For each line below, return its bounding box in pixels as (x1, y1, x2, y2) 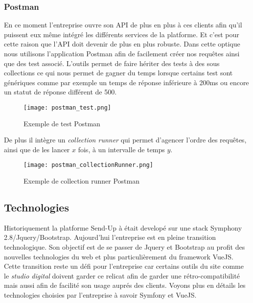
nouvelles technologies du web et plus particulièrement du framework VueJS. (4, 251, 233, 261)
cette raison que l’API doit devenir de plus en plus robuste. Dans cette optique (4, 39, 240, 49)
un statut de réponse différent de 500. (4, 87, 117, 97)
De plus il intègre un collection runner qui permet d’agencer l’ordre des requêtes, (4, 135, 247, 145)
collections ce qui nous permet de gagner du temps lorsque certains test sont (4, 68, 233, 78)
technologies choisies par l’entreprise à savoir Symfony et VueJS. (4, 290, 197, 300)
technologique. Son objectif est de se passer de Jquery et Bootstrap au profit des (4, 242, 245, 252)
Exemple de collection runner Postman (23, 176, 139, 186)
